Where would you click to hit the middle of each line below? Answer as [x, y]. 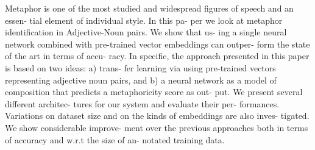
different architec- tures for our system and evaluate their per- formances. [142, 103]
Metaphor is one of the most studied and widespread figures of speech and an [149, 8]
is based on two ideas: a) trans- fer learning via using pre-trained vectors [140, 67]
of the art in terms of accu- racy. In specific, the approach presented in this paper [157, 56]
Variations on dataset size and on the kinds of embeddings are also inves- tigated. [157, 116]
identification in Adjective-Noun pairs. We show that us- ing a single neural [146, 32]
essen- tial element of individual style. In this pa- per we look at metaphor [144, 20]
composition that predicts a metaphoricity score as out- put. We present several [154, 92]
